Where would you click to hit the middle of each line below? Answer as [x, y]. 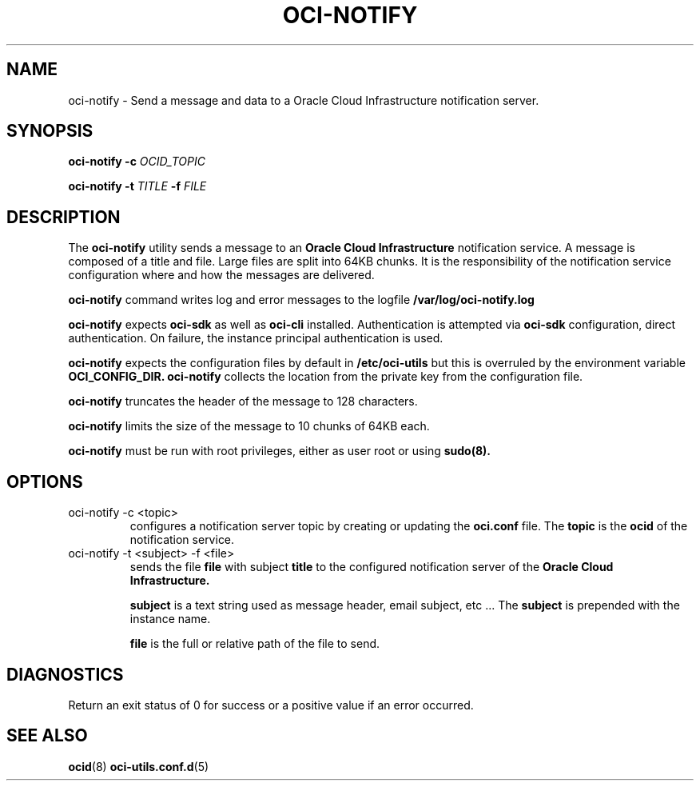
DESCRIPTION [64, 217]
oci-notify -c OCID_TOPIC [137, 162]
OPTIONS [45, 481]
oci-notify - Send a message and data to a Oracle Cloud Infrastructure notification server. [304, 100]
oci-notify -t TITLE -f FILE [137, 186]
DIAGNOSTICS [65, 674]
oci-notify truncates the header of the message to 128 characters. [243, 401]
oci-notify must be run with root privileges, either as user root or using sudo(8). [279, 451]
